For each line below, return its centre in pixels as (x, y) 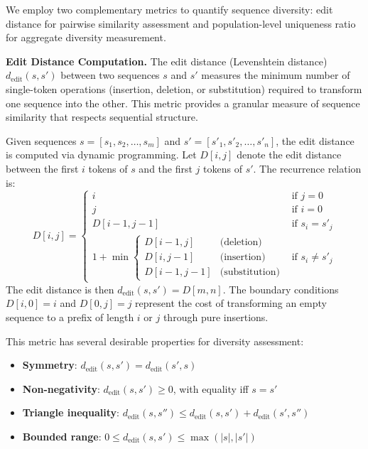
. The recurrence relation (307, 168)
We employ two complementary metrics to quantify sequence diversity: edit (169, 9)
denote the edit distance (289, 155)
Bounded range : (62, 436)
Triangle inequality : (71, 412)
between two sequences (110, 75)
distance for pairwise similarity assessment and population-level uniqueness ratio (181, 23)
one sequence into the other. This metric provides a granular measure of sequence (183, 103)
